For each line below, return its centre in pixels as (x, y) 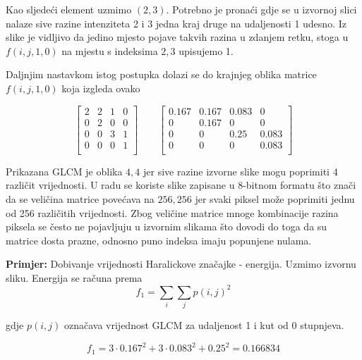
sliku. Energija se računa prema (74, 277)
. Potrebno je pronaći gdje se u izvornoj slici (261, 9)
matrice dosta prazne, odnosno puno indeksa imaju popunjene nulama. (159, 240)
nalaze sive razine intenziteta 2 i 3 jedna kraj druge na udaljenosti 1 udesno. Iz (176, 23)
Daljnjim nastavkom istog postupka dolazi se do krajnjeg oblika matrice (161, 74)
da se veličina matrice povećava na (80, 198)
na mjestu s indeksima (110, 50)
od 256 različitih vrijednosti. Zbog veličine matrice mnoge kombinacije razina (172, 212)
